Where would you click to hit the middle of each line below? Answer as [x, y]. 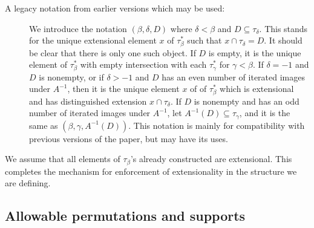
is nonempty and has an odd [247, 101]
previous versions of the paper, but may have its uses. [129, 138]
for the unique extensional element [93, 40]
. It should [283, 40]
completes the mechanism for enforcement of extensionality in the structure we [151, 171]
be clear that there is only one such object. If [113, 52]
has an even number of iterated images [233, 77]
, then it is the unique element [123, 89]
